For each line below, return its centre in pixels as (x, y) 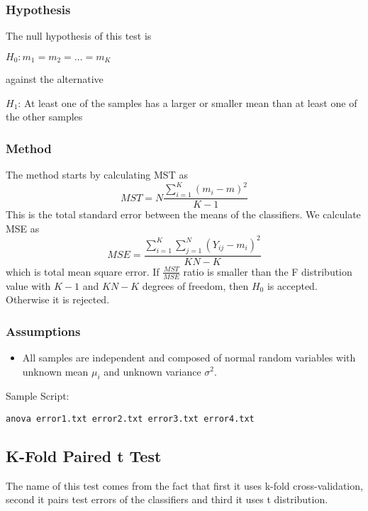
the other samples (44, 117)
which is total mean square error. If (83, 271)
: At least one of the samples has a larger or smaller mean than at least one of (188, 102)
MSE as (23, 228)
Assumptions (43, 331)
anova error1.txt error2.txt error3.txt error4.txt (130, 419)
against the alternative (55, 79)
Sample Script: (38, 396)
